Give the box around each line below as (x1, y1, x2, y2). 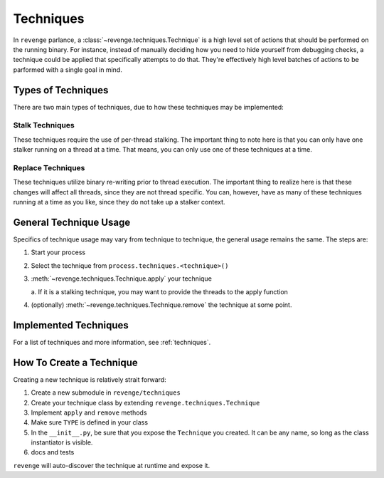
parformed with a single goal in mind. (13, 65, 122, 74)
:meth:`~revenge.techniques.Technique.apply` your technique (31, 274, 213, 283)
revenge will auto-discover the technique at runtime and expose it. (13, 461, 210, 469)
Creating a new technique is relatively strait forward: (13, 375, 166, 384)
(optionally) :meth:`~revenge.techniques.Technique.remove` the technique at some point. (31, 300, 292, 309)
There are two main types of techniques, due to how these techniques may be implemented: (13, 103, 284, 111)
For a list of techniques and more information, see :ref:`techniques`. (13, 338, 211, 346)
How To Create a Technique (13, 356, 138, 368)
